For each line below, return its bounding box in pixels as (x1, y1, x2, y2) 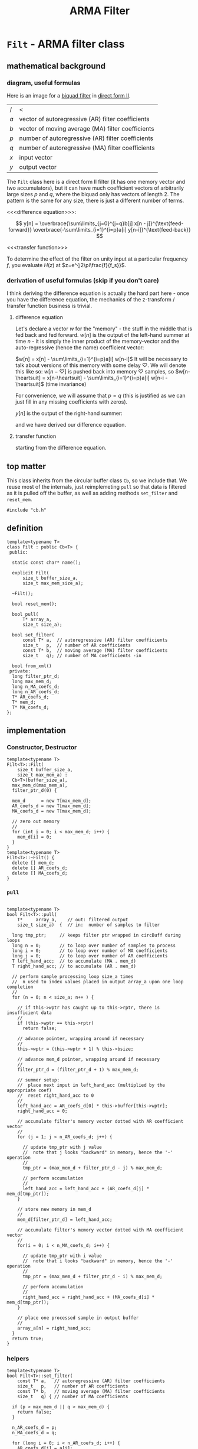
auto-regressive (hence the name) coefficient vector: (15, 344, 144, 351)
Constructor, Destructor (6, 743, 77, 752)
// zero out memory (12, 818, 60, 825)
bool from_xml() (12, 663, 52, 669)
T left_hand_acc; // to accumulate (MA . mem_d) (12, 958, 136, 964)
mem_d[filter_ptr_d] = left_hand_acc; (17, 1216, 113, 1223)
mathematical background (6, 61, 106, 71)
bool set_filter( (12, 632, 55, 638)
